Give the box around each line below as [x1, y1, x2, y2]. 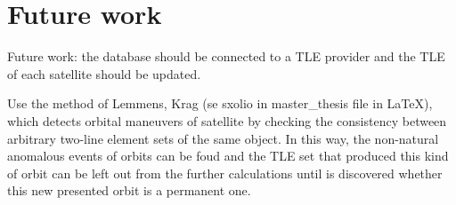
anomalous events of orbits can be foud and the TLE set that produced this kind [7, 146, 449, 165]
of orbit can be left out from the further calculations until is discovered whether [7, 163, 443, 182]
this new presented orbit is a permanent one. [7, 181, 251, 200]
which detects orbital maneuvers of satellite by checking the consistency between [7, 111, 447, 130]
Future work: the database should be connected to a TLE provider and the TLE [7, 47, 445, 66]
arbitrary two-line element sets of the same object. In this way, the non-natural [7, 129, 439, 147]
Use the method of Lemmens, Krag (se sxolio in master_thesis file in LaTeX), [7, 94, 433, 113]
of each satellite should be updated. [7, 64, 201, 83]
